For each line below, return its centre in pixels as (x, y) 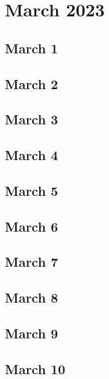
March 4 (32, 155)
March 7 (32, 262)
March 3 (32, 119)
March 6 (32, 226)
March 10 (35, 368)
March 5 (32, 190)
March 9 (32, 333)
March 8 (32, 297)
